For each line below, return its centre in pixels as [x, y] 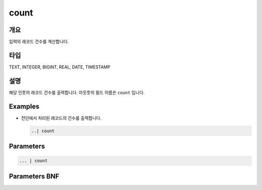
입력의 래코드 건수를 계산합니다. [39, 42]
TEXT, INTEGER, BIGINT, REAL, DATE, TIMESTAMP [60, 67]
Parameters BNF [34, 176]
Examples [24, 106]
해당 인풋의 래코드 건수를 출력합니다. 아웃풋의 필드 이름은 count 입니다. [77, 92]
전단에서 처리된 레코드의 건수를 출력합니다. [61, 118]
